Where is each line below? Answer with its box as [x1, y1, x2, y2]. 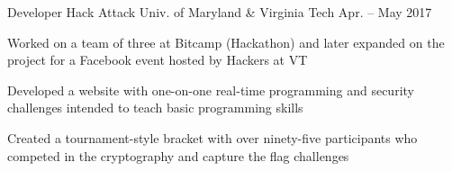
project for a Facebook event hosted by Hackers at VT [7, 50, 308, 69]
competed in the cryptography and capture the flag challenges [7, 146, 349, 165]
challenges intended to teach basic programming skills [7, 98, 303, 117]
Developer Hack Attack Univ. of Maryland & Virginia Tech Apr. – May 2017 [7, 3, 432, 21]
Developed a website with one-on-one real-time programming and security [7, 80, 414, 99]
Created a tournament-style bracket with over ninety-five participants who [7, 128, 418, 147]
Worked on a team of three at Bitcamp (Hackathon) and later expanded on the [7, 32, 445, 51]
